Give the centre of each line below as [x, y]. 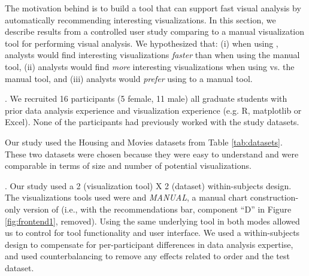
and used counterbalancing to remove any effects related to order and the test [147, 256]
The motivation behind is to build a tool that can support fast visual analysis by [153, 8]
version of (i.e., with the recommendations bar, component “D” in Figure [157, 209]
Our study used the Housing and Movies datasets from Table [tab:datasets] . [144, 142]
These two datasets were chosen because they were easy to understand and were [152, 154]
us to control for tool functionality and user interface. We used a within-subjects [152, 233]
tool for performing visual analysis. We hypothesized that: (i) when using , [142, 43]
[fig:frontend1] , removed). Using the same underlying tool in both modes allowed [152, 221]
